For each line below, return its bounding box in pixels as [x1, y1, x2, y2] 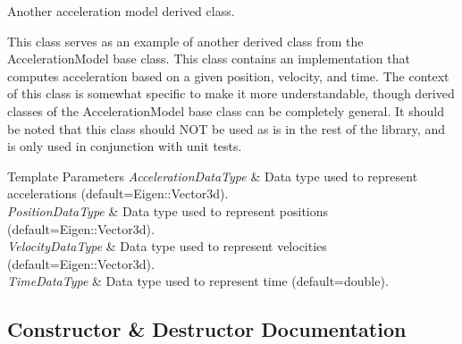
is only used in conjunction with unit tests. [7, 137, 242, 155]
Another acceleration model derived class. [7, 2, 235, 20]
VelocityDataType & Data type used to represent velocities [7, 237, 327, 256]
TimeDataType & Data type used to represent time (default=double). [7, 272, 389, 290]
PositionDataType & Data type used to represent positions [7, 201, 329, 220]
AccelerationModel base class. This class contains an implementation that [7, 49, 410, 68]
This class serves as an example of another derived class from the [7, 31, 364, 50]
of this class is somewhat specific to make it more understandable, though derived [7, 84, 455, 103]
